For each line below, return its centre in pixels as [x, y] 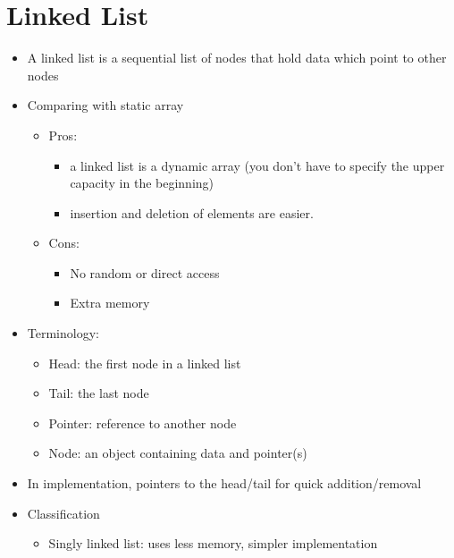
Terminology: [63, 333]
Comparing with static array [105, 105]
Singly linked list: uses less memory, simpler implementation [213, 543]
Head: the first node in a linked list [145, 363]
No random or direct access [145, 272]
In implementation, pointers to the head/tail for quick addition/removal [224, 483]
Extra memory [110, 303]
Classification [63, 513]
